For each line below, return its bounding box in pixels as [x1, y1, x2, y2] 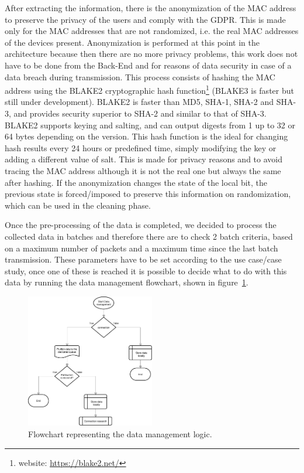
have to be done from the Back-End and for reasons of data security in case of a [5, 59, 292, 71]
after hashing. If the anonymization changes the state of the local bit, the [5, 176, 268, 188]
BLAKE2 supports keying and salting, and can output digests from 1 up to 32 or [5, 118, 295, 131]
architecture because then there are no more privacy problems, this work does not [5, 47, 298, 60]
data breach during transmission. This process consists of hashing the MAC [5, 70, 275, 83]
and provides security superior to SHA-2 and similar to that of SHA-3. [13, 107, 267, 119]
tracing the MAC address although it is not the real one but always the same [5, 164, 281, 176]
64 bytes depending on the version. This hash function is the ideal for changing [5, 130, 288, 142]
